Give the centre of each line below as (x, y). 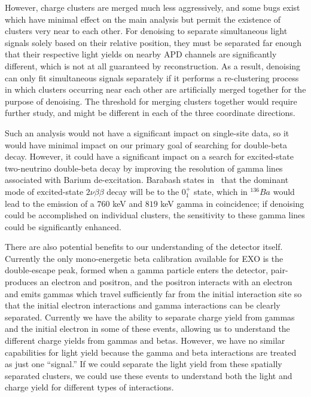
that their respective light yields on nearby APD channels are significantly (141, 54)
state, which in (220, 191)
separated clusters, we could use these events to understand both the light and (149, 375)
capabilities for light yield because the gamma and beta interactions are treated (151, 352)
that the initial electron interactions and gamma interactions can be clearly (143, 305)
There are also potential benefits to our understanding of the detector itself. (144, 247)
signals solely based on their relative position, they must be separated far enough (153, 42)
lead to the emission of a (50, 203)
